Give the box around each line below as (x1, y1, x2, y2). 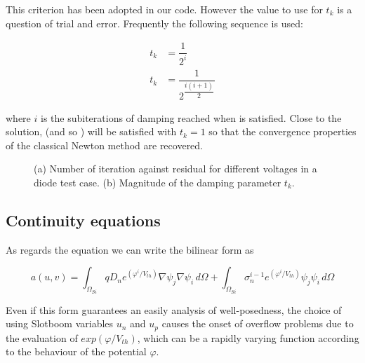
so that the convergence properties (208, 124, 357, 139)
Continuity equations (6, 209, 161, 231)
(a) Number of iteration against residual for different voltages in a (34, 161, 317, 176)
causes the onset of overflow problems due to (161, 316, 354, 331)
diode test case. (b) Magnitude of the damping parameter (34, 174, 281, 189)
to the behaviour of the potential (6, 344, 147, 359)
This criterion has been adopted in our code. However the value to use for (6, 2, 323, 16)
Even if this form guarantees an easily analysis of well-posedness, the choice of (6, 302, 342, 317)
